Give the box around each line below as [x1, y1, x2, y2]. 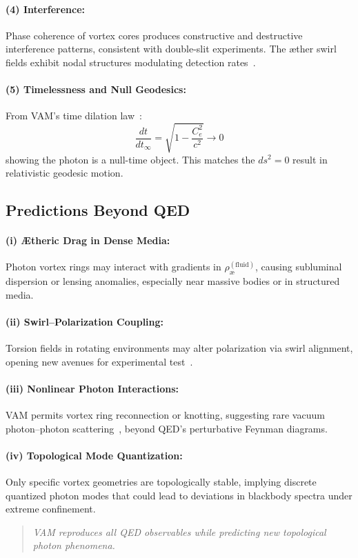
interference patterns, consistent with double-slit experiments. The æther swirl [6, 41, 337, 56]
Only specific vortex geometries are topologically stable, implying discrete [6, 475, 317, 489]
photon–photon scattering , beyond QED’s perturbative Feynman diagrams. [6, 421, 328, 435]
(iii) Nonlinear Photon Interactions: [6, 381, 179, 395]
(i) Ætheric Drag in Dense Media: [6, 233, 170, 248]
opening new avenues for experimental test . [6, 354, 193, 368]
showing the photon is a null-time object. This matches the [6, 152, 255, 166]
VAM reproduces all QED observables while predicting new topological [32, 524, 326, 539]
